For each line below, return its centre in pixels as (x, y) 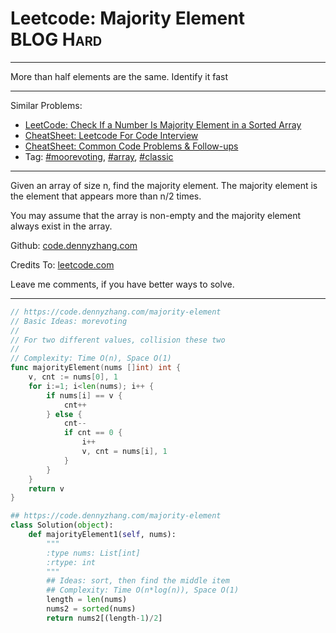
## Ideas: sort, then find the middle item (138, 581)
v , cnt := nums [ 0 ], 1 (73, 377)
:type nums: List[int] (93, 553)
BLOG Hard (56, 39)
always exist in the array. (61, 226)
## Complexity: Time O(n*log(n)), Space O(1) (143, 590)
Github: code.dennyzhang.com (74, 245)
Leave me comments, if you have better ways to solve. (122, 284)
